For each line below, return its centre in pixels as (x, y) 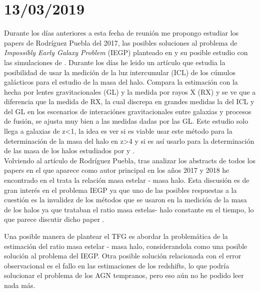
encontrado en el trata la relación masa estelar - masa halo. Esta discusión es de (127, 180)
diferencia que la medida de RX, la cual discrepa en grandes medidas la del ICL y (129, 101)
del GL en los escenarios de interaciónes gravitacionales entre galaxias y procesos (128, 111)
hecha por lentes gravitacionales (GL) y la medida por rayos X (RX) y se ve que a (130, 91)
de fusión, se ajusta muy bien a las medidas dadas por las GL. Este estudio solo (126, 121)
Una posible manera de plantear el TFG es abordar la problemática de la (116, 236)
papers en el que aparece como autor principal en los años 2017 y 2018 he (117, 170)
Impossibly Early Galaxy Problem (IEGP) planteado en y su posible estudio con (126, 52)
